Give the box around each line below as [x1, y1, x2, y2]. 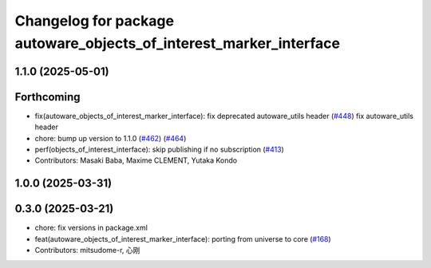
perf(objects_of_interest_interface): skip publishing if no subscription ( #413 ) [34, 144, 285, 155]
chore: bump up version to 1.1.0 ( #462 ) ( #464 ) [34, 133, 187, 143]
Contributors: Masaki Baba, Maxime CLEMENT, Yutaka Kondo [34, 156, 238, 165]
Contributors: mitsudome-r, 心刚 [34, 246, 140, 255]
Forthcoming [14, 90, 81, 104]
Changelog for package [14, 12, 175, 30]
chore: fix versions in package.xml [34, 223, 148, 233]
